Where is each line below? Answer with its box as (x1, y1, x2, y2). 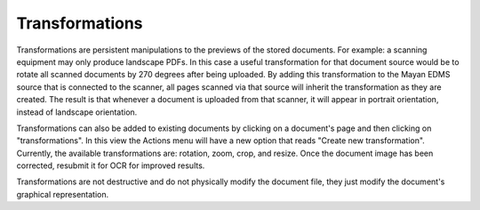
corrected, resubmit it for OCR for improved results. (16, 160, 205, 171)
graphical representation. (16, 189, 109, 199)
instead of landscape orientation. (16, 107, 138, 117)
